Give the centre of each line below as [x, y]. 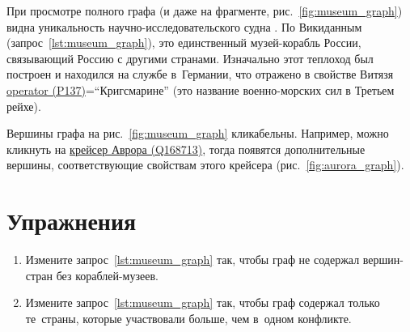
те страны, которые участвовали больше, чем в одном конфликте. [188, 318]
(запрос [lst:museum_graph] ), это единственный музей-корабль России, [184, 43]
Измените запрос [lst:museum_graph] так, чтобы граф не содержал [192, 260]
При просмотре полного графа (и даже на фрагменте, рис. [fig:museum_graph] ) [205, 11]
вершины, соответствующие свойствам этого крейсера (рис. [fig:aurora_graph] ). [205, 165]
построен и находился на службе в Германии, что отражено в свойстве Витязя [200, 74]
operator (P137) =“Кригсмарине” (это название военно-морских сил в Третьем [201, 89]
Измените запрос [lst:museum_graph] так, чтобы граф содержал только [203, 302]
